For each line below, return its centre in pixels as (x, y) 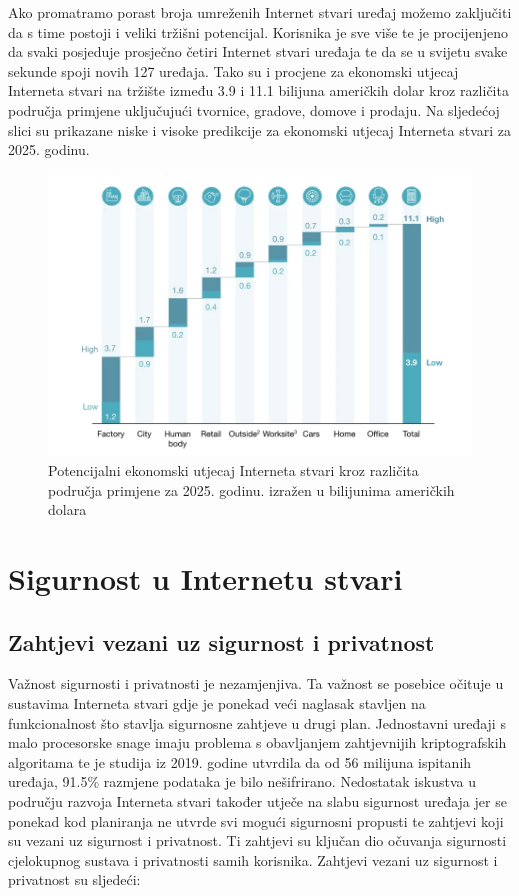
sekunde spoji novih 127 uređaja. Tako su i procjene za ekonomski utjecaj (233, 70)
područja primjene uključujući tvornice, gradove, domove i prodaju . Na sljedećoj (254, 109)
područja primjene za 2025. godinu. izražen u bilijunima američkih (251, 489)
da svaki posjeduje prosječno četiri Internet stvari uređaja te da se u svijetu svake (258, 51)
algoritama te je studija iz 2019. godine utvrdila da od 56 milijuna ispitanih (240, 761)
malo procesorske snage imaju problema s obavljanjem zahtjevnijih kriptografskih (257, 742)
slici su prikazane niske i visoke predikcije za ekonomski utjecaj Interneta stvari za (260, 129)
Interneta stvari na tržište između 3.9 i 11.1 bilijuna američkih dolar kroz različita (258, 90)
